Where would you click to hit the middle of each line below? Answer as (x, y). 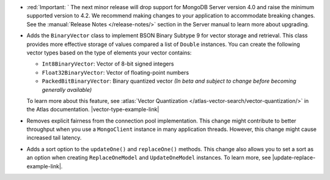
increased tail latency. (54, 138)
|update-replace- (294, 158)
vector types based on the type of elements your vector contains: (109, 53)
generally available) (67, 89)
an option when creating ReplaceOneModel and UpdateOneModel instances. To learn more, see (149, 158)
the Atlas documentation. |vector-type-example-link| (93, 110)
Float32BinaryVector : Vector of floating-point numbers (116, 72)
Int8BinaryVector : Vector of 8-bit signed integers (108, 64)
